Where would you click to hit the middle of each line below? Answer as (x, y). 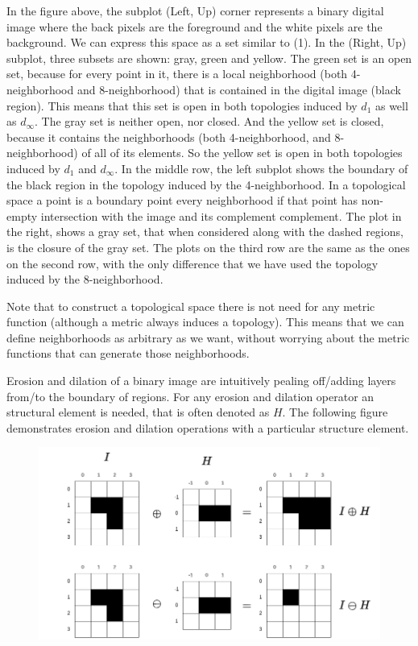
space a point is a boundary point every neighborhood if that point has (182, 200)
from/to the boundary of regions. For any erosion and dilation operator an (190, 396)
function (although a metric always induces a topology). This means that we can (205, 322)
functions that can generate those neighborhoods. (128, 353)
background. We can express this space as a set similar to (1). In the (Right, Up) (207, 42)
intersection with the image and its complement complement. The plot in (221, 215)
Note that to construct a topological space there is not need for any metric (191, 306)
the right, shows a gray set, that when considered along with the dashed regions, (205, 232)
